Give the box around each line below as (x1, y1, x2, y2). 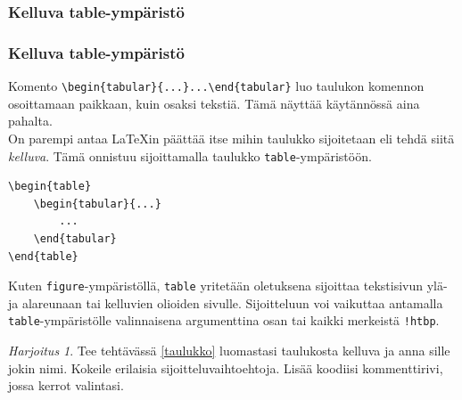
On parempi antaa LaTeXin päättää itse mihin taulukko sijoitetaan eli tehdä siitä (8, 128, 455, 147)
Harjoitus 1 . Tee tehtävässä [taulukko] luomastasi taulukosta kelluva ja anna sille (8, 341, 450, 360)
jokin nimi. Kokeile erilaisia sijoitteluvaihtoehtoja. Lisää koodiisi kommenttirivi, (8, 358, 443, 377)
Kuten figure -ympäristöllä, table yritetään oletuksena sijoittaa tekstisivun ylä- (8, 276, 448, 295)
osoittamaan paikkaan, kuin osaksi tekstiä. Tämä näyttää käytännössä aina (8, 94, 420, 112)
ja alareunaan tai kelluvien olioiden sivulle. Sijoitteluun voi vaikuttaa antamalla (8, 293, 443, 312)
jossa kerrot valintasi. (8, 376, 124, 395)
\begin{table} (8, 180, 92, 193)
